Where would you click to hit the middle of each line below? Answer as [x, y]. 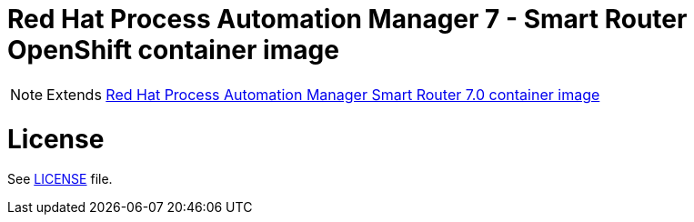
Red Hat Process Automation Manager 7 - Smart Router [347, 19]
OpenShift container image [173, 50]
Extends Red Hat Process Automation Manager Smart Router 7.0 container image [323, 94]
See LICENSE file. [60, 179]
